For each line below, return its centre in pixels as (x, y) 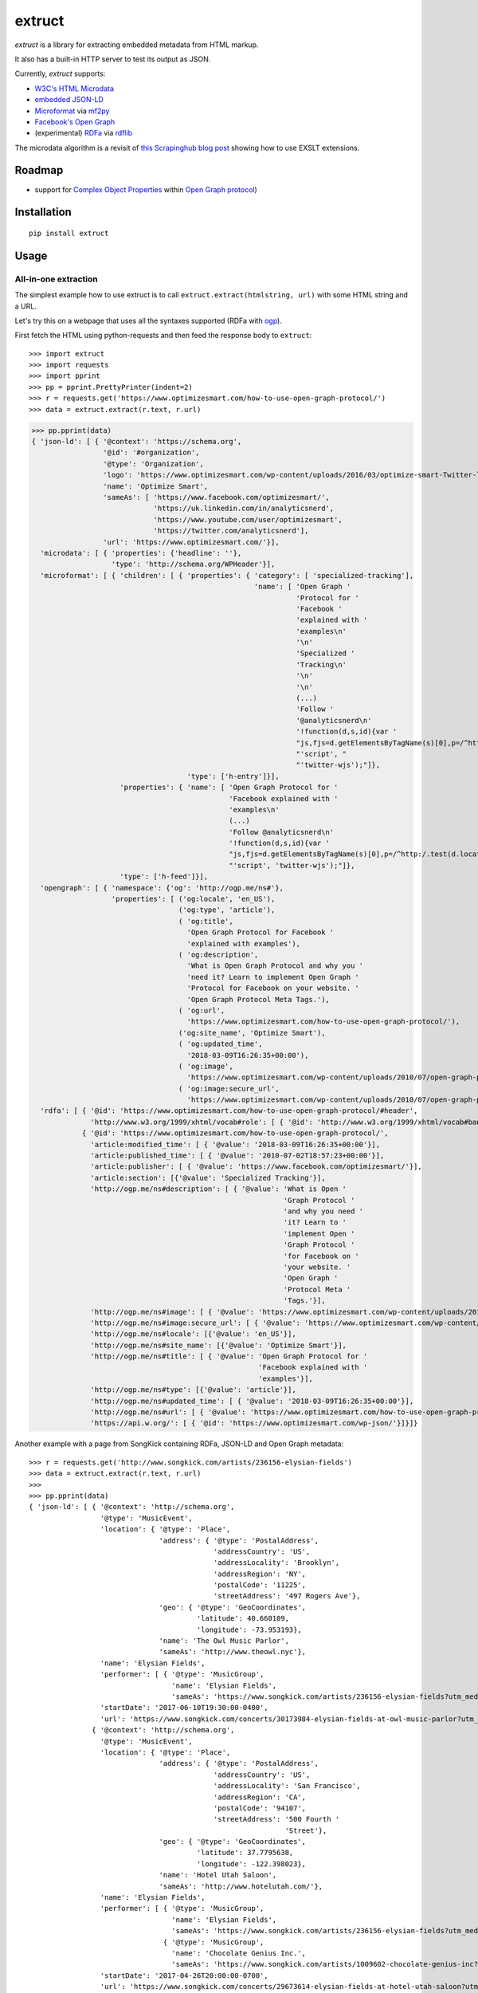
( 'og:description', (218, 955)
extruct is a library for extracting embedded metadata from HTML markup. (137, 45)
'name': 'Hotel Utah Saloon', (218, 1875)
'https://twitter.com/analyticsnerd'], (231, 531)
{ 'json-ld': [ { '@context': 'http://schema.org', (132, 1507)
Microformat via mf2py (72, 111)
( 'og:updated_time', (220, 1044)
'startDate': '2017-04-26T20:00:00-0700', (184, 1975)
